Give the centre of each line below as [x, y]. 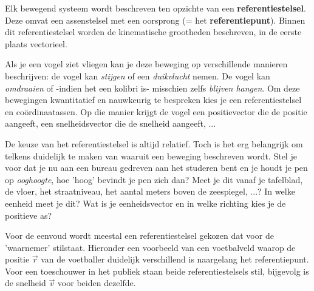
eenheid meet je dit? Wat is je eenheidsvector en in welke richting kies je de [145, 203]
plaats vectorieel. [36, 43]
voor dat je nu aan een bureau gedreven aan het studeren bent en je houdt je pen [156, 168]
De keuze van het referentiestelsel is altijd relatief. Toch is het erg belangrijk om [154, 143]
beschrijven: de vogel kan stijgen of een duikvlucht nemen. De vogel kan [138, 75]
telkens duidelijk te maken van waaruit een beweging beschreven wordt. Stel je [151, 156]
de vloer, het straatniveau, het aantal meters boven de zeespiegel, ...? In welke [150, 191]
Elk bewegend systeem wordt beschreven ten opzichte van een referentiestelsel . [155, 8]
